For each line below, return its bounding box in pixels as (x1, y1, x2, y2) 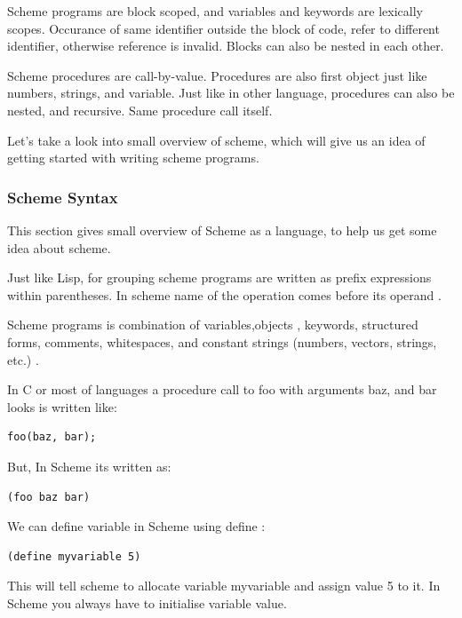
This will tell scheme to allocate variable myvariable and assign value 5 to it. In (7, 576, 441, 595)
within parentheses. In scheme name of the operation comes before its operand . (7, 285, 442, 304)
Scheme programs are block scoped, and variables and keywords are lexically (7, 2, 423, 20)
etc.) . (7, 350, 39, 368)
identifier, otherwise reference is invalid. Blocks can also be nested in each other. (7, 36, 444, 55)
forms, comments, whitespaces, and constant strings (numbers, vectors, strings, (7, 332, 437, 351)
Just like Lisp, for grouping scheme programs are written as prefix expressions (7, 268, 432, 287)
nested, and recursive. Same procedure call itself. (7, 100, 273, 119)
